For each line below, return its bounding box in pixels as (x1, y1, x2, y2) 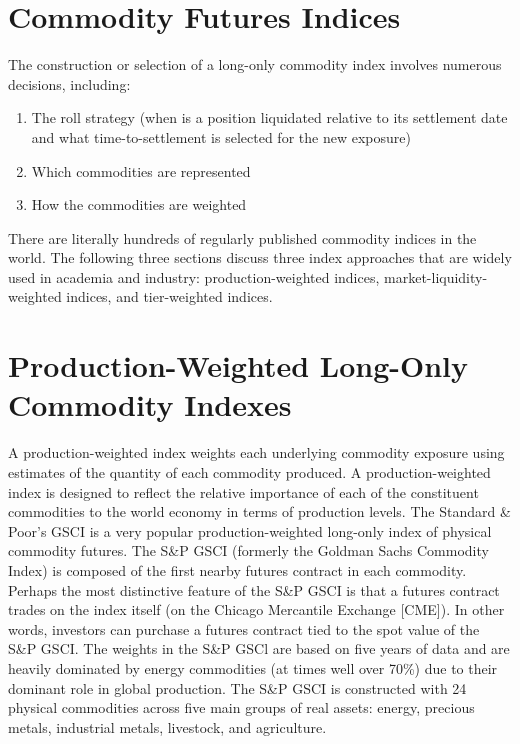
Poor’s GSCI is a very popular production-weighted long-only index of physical (8, 520, 492, 541)
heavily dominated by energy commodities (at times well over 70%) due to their (8, 657, 498, 678)
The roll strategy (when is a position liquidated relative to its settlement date (31, 107, 508, 128)
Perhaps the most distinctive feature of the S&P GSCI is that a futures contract (8, 579, 500, 600)
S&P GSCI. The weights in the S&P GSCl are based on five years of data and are (8, 638, 510, 659)
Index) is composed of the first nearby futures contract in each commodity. (8, 559, 467, 580)
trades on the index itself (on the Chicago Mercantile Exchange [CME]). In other (8, 599, 505, 620)
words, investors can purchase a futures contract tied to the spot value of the (8, 618, 480, 639)
